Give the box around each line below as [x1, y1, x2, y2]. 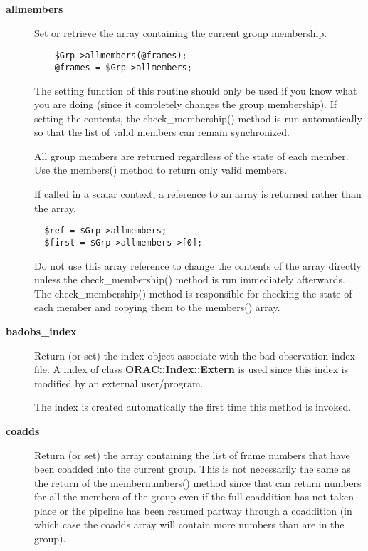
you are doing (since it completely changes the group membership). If [34, 97, 337, 112]
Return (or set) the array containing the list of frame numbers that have [34, 447, 350, 462]
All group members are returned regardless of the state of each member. [34, 148, 349, 163]
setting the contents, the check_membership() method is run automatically [34, 110, 362, 125]
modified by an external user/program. [34, 375, 204, 390]
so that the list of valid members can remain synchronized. [34, 125, 290, 140]
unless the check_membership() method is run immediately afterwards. [34, 272, 345, 287]
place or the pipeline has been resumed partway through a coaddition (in [34, 503, 352, 518]
